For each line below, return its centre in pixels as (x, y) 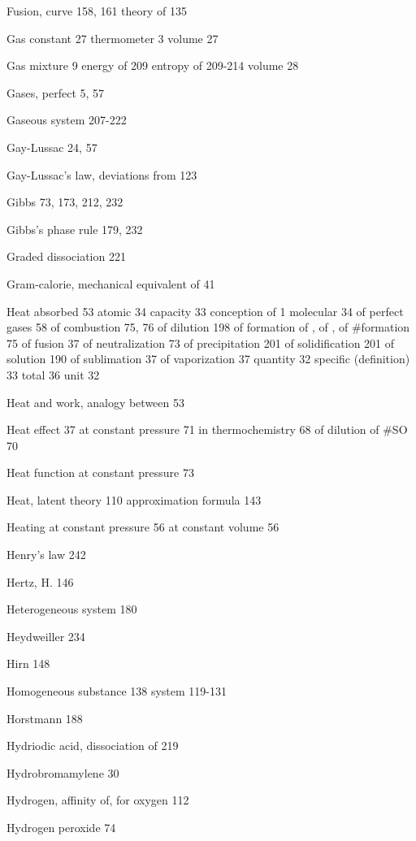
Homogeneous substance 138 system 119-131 (117, 691)
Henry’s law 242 (46, 555)
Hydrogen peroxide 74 (61, 827)
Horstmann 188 (45, 718)
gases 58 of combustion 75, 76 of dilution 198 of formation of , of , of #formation (208, 327)
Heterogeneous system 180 (72, 609)
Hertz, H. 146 (40, 581)
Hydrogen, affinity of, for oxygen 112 (98, 800)
